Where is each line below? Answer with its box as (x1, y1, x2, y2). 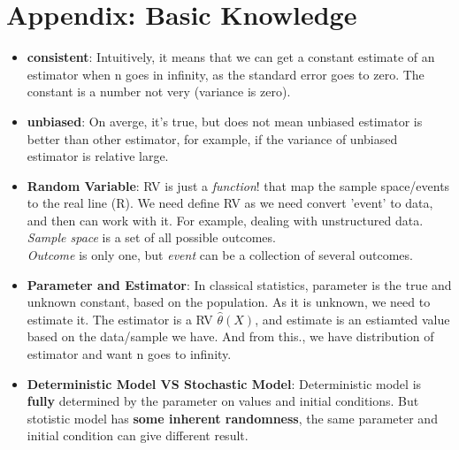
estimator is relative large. (27, 147, 169, 165)
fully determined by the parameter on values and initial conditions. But (27, 392, 419, 410)
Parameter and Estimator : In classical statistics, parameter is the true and (27, 275, 452, 294)
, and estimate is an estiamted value (255, 309, 450, 328)
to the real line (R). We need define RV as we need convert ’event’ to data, (27, 194, 433, 212)
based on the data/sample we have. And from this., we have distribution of (27, 327, 434, 346)
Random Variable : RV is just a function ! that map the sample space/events (27, 176, 450, 194)
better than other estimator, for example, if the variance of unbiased (27, 129, 398, 148)
